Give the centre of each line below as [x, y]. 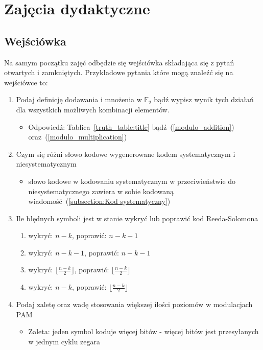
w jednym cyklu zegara [64, 341]
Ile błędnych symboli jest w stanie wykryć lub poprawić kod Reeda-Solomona [137, 218]
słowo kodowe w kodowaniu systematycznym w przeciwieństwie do [132, 181]
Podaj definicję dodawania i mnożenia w [79, 99]
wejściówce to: [26, 82]
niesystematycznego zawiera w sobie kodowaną [101, 191]
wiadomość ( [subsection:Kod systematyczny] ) [99, 201]
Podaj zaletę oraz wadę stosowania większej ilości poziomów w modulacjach [134, 304]
